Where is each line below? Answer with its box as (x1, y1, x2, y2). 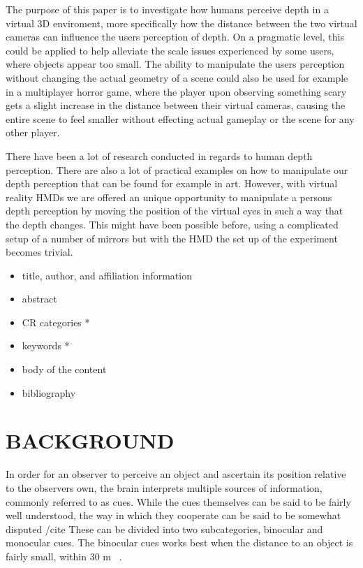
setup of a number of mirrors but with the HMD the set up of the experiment (6, 231, 338, 245)
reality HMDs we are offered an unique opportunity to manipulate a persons (6, 189, 332, 204)
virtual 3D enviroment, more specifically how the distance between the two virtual (6, 15, 357, 30)
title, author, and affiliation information (22, 268, 192, 282)
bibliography (22, 385, 76, 400)
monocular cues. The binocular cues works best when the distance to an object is (6, 535, 353, 550)
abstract (22, 291, 57, 306)
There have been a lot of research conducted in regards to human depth (6, 148, 313, 163)
